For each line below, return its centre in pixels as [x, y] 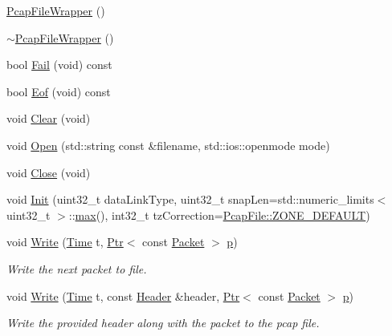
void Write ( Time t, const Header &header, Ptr [123, 296]
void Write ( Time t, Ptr [65, 242]
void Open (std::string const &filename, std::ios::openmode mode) [168, 145]
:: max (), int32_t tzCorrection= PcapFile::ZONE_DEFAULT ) [219, 215]
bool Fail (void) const [59, 65]
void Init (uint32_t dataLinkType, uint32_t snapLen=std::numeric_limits [190, 199]
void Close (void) [49, 172]
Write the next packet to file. [77, 268]
